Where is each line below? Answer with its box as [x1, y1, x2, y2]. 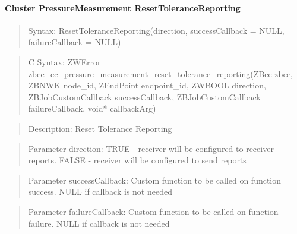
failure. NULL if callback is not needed [28, 217, 170, 229]
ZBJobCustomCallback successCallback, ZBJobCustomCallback [28, 90, 261, 103]
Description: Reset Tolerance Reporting [28, 122, 172, 134]
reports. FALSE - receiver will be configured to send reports [28, 154, 247, 166]
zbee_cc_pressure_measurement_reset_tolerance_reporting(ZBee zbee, [28, 67, 293, 80]
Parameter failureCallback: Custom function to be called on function [28, 205, 279, 217]
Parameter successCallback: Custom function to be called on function [28, 173, 282, 186]
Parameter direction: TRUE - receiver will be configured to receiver [28, 142, 274, 154]
